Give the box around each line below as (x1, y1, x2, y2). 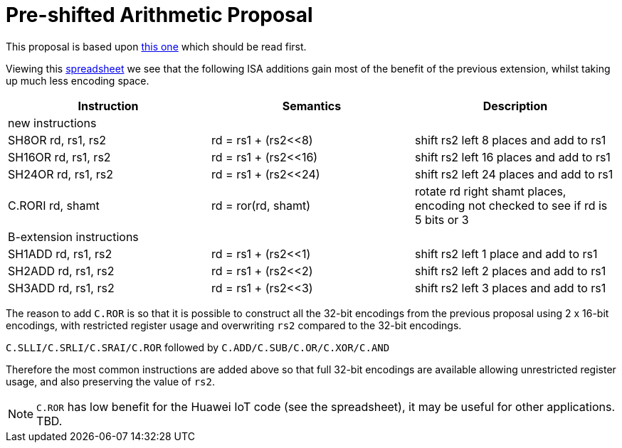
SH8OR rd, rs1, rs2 (8, 132, 107, 147)
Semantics (282, 98, 342, 113)
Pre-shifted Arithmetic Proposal (6, 3, 313, 27)
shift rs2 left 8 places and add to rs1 (414, 132, 606, 147)
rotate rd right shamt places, (414, 183, 566, 198)
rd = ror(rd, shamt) (211, 198, 310, 213)
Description (483, 98, 548, 113)
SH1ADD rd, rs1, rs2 (8, 246, 112, 261)
